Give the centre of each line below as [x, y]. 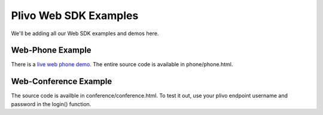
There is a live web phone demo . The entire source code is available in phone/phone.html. [122, 64]
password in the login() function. [51, 104]
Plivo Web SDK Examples [75, 15]
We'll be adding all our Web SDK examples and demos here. [85, 33]
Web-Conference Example [62, 81]
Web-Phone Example [51, 50]
